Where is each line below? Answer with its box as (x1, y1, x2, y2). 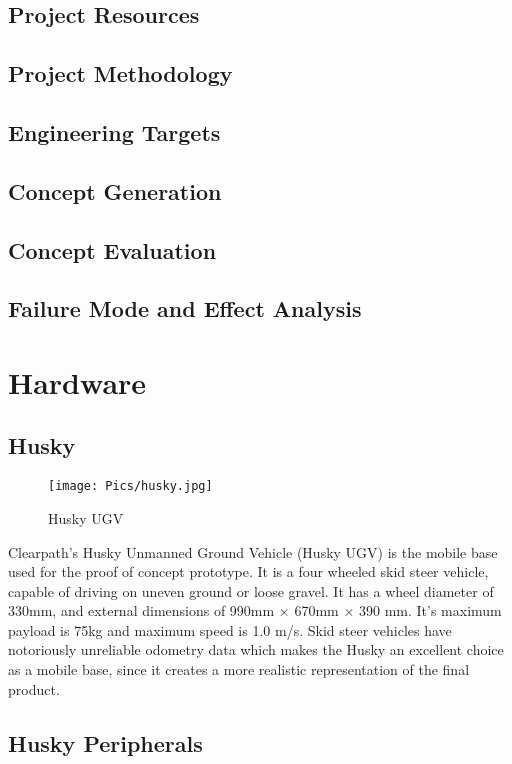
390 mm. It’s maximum (358, 600, 502, 621)
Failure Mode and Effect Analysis (8, 293, 362, 324)
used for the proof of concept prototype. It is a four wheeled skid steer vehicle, (8, 561, 489, 582)
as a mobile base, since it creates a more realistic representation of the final (8, 659, 470, 680)
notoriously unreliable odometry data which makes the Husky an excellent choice (8, 639, 504, 660)
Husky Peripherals (8, 727, 203, 758)
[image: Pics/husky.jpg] (48, 479, 213, 494)
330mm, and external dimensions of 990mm (8, 600, 275, 621)
